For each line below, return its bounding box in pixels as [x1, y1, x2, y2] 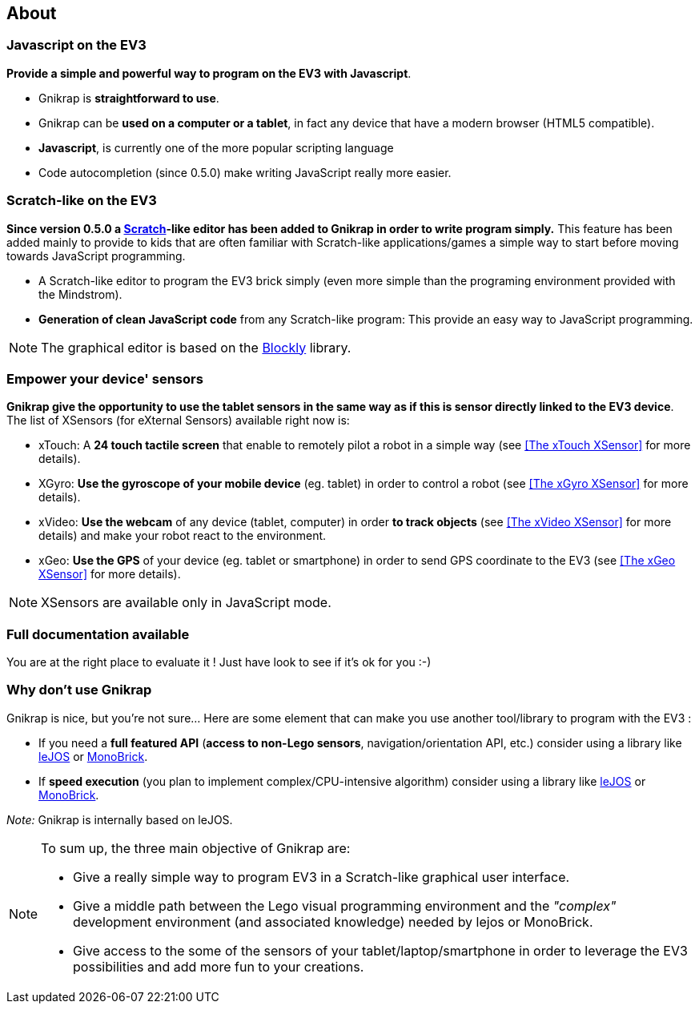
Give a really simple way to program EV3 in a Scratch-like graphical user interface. [73, 868, 570, 885]
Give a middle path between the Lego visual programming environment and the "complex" [73, 897, 617, 914]
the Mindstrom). [38, 287, 123, 301]
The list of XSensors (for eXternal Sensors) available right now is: [6, 413, 350, 428]
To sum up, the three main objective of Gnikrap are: [41, 839, 351, 856]
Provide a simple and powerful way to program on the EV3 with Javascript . [6, 66, 412, 80]
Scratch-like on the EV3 [6, 192, 157, 209]
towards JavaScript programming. [6, 248, 186, 263]
